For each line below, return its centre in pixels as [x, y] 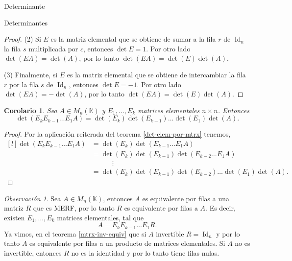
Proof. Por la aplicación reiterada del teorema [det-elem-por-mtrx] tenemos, [117, 134]
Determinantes [26, 22]
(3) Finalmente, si [31, 74]
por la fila [24, 84]
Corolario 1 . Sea [31, 110]
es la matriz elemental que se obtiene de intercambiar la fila [156, 74]
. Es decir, [220, 208]
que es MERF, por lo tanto [74, 208]
